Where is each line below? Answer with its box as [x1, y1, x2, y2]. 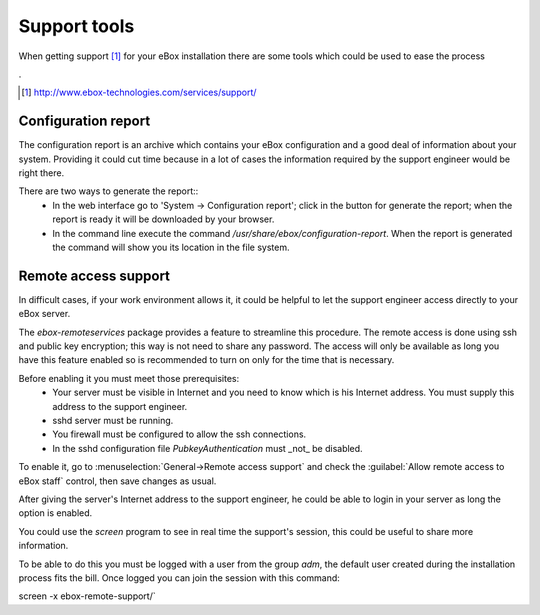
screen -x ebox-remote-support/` [18, 590, 156, 602]
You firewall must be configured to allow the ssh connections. [52, 428, 307, 440]
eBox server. [18, 308, 71, 320]
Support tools [18, 15, 135, 37]
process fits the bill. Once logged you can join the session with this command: [18, 571, 340, 584]
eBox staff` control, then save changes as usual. [18, 475, 217, 487]
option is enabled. [18, 507, 93, 519]
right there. [18, 167, 65, 179]
